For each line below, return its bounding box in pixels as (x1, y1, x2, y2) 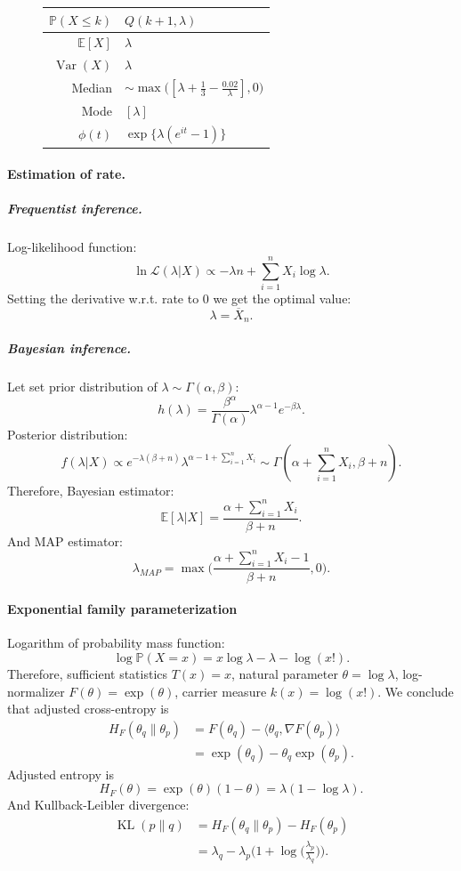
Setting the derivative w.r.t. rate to (7, 289, 199, 308)
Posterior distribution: (7, 425, 128, 444)
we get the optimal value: (213, 289, 352, 308)
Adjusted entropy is (7, 764, 114, 783)
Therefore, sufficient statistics (7, 664, 168, 682)
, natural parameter (231, 664, 338, 682)
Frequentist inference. (7, 199, 142, 218)
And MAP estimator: (7, 531, 123, 550)
